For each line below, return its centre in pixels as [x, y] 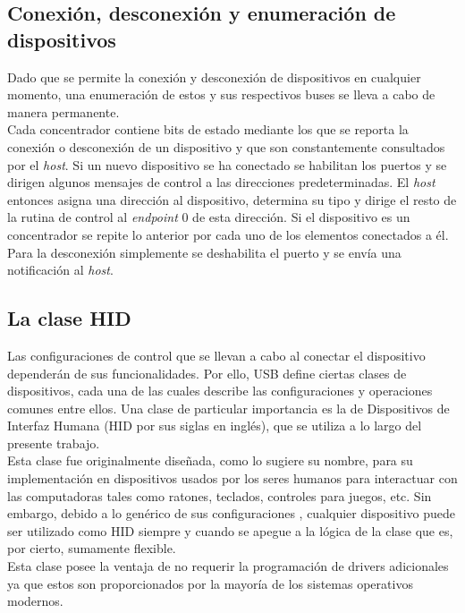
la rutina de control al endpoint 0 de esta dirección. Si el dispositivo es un [209, 217]
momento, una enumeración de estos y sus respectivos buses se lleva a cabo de [221, 94]
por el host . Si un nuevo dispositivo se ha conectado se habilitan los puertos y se [227, 164]
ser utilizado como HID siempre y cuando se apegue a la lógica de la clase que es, [230, 530]
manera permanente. [63, 111]
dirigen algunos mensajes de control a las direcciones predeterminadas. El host [221, 182]
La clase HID [69, 318]
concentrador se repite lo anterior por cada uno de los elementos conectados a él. [228, 234]
